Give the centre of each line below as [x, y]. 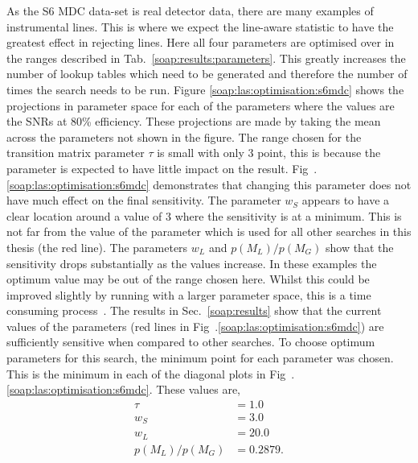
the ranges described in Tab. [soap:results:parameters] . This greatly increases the [206, 58]
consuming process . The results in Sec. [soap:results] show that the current [194, 310]
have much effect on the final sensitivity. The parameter [144, 200]
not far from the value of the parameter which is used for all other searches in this [209, 231]
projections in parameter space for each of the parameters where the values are [201, 105]
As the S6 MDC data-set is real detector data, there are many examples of [190, 10]
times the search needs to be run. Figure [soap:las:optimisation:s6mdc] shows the [205, 89]
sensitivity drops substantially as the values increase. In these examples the [192, 263]
